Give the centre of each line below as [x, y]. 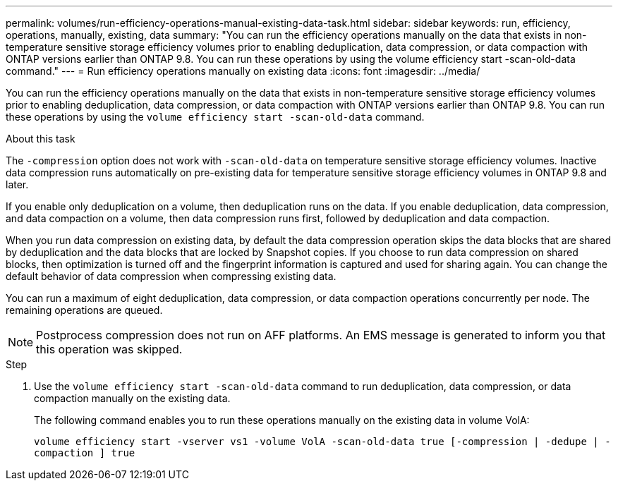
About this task [41, 139]
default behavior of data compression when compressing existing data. [171, 276]
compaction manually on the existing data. [132, 398]
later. [17, 184]
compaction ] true [85, 453]
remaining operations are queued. [84, 310]
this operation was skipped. [109, 349]
